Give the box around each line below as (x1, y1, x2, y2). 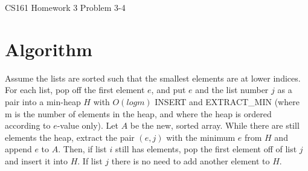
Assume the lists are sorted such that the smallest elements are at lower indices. (5, 71, 301, 84)
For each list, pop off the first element (5, 83, 145, 96)
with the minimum (166, 131, 236, 143)
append (5, 143, 32, 155)
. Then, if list (58, 143, 107, 155)
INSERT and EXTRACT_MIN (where (155, 95, 300, 108)
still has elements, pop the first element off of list (115, 143, 297, 155)
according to (5, 119, 51, 132)
